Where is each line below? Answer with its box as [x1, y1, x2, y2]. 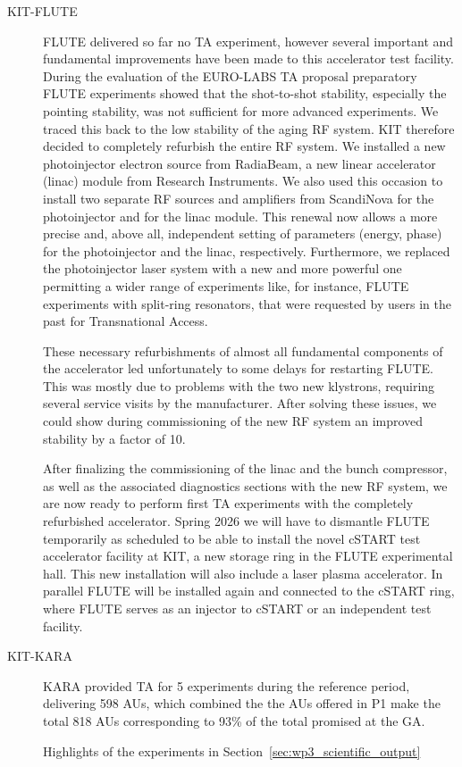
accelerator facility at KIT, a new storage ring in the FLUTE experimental [43, 546, 453, 565]
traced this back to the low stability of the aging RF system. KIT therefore [43, 119, 455, 138]
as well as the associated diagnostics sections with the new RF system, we [43, 476, 448, 495]
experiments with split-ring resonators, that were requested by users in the [43, 294, 451, 313]
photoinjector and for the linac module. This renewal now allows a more [43, 206, 438, 225]
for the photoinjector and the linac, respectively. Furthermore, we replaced [43, 241, 450, 260]
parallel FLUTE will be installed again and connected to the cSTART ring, [43, 581, 455, 600]
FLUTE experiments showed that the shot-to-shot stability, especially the [43, 84, 447, 103]
